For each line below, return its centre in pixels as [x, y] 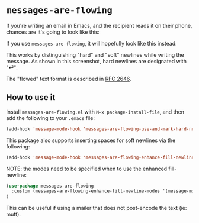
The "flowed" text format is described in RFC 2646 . [69, 79]
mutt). [13, 214]
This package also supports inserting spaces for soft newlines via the [91, 140]
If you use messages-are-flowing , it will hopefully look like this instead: [92, 43]
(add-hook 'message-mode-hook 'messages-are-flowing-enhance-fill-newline [100, 157]
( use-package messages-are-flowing [50, 186]
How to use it [31, 97]
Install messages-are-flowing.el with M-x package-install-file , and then [95, 112]
